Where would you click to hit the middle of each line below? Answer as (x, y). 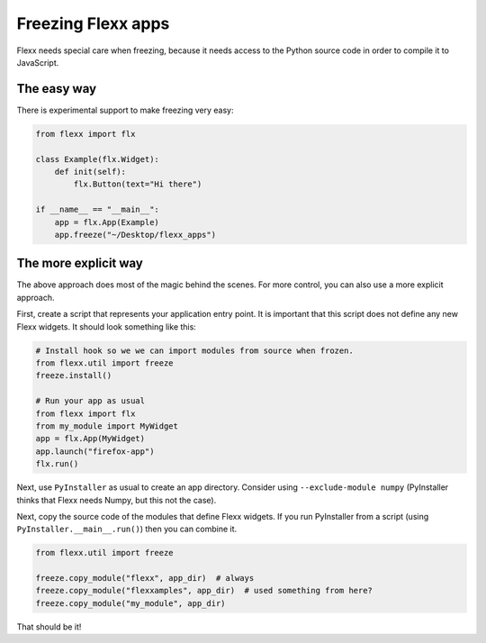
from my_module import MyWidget (107, 426)
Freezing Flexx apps (93, 23)
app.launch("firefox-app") (95, 451)
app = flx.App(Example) (107, 222)
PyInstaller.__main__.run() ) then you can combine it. (127, 529)
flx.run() (57, 464)
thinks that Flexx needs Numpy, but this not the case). (117, 500)
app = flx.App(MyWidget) (90, 439)
